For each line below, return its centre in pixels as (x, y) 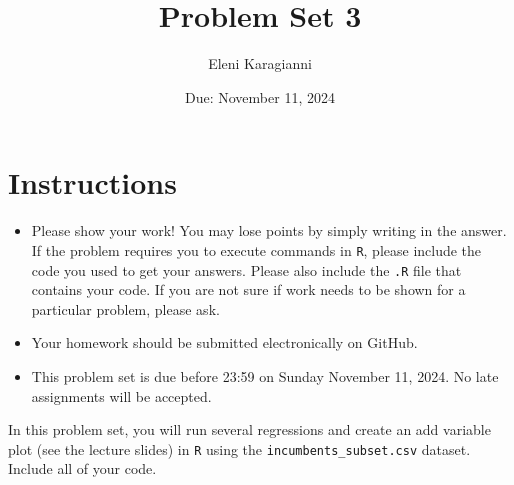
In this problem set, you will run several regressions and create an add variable (249, 429)
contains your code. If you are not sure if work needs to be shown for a (248, 289)
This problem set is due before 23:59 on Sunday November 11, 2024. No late (265, 375)
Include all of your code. (82, 468)
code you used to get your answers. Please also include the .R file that (246, 269)
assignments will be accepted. (121, 395)
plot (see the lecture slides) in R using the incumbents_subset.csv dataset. (239, 448)
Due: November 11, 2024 (260, 96)
